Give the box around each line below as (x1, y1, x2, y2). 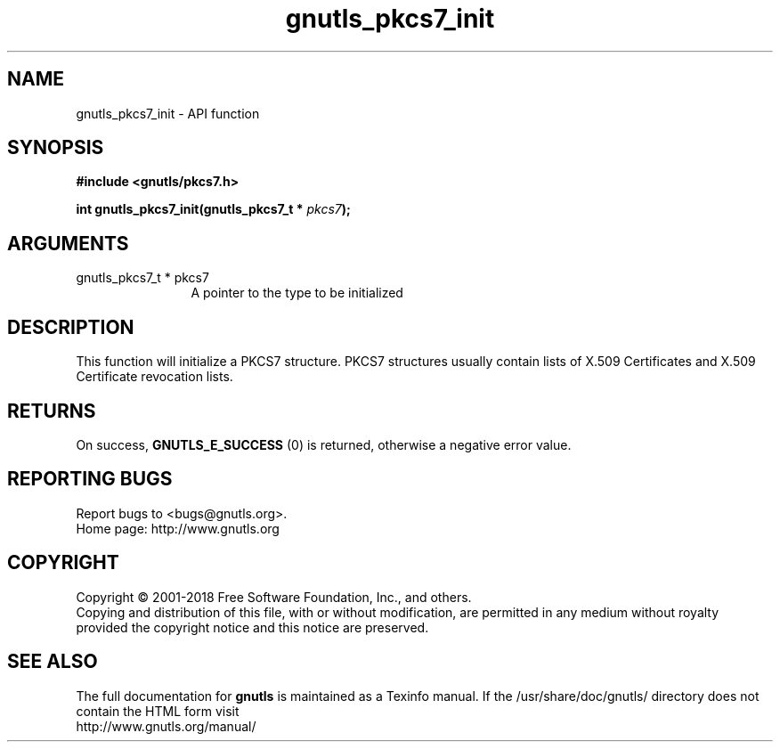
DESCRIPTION (7, 315, 134, 338)
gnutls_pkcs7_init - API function (76, 105, 260, 121)
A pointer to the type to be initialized (191, 285, 403, 301)
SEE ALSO (7, 650, 98, 673)
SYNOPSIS (7, 136, 104, 159)
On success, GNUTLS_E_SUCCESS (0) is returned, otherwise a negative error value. (76, 436, 572, 452)
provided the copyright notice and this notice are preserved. (76, 619, 429, 635)
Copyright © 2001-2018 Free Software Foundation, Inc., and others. (76, 589, 472, 605)
